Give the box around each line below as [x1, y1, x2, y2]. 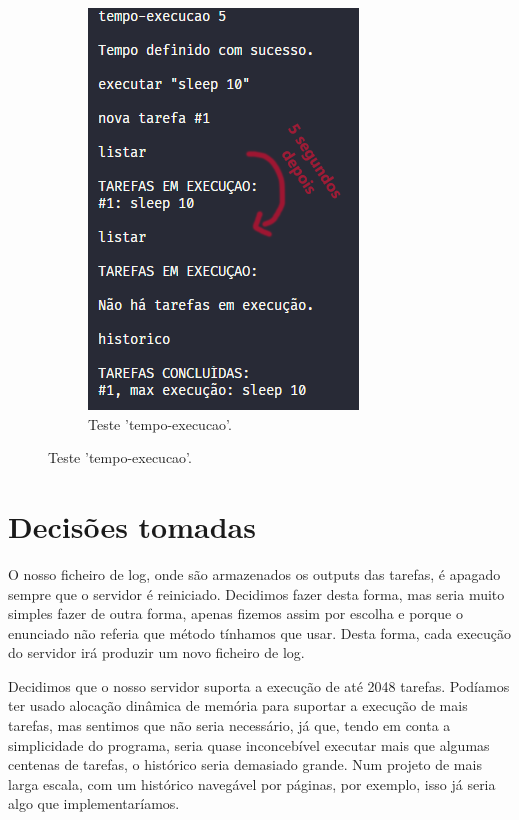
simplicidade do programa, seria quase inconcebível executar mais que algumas [8, 734, 490, 755]
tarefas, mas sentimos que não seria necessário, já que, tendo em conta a [8, 715, 451, 736]
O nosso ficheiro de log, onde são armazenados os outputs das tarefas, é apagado [8, 563, 501, 584]
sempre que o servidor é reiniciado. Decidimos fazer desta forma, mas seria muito [8, 583, 505, 604]
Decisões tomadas [8, 505, 256, 546]
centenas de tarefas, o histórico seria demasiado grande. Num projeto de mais [8, 754, 482, 775]
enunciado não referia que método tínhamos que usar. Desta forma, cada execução [8, 622, 512, 643]
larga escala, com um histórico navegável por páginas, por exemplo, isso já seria [8, 773, 496, 794]
